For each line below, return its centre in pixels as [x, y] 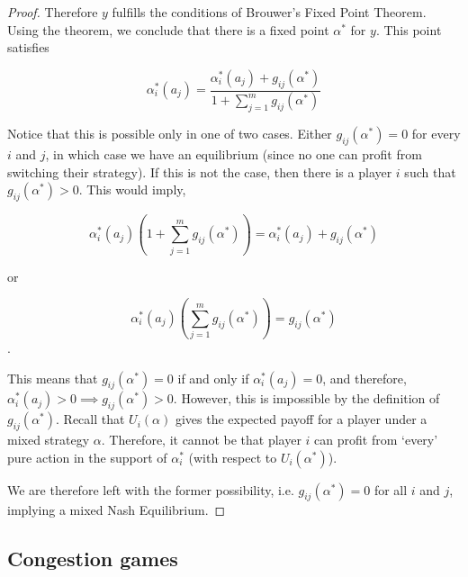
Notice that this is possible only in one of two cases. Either [170, 134]
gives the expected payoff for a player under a [301, 419]
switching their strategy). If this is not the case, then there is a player [200, 171]
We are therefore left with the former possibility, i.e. [151, 489]
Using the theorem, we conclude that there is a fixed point [168, 29]
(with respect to [233, 457]
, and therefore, [364, 378]
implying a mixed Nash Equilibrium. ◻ [117, 510]
